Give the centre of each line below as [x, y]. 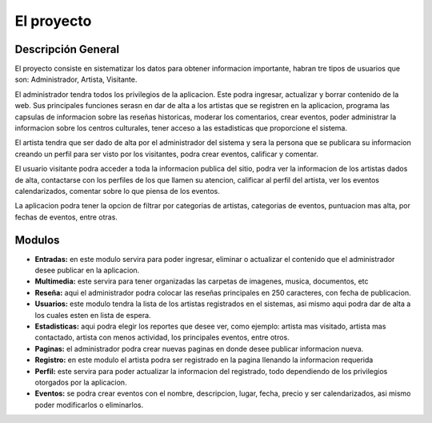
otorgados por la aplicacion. [81, 382]
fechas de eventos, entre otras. [66, 217]
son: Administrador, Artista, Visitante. [76, 79]
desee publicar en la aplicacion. [87, 270]
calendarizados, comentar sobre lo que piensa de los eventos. [117, 191]
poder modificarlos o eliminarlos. [89, 405]
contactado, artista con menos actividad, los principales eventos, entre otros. [162, 337]
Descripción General [67, 49]
